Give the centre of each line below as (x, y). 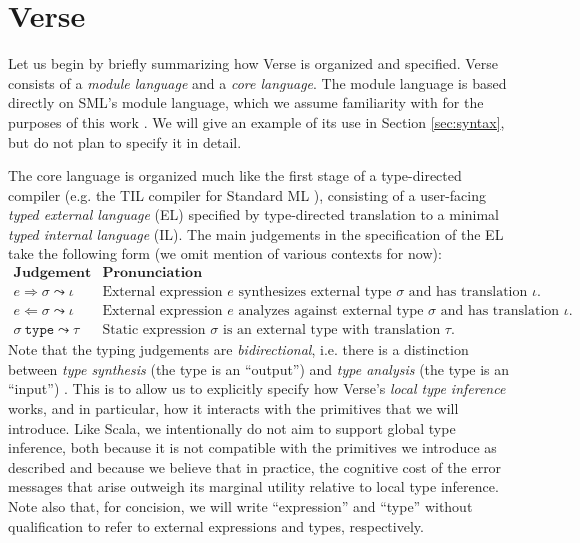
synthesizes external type (315, 292)
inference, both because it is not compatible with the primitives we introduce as (252, 447)
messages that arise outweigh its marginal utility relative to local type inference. (253, 486)
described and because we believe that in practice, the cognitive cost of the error (255, 466)
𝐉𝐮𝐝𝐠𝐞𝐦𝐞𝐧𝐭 (52, 273)
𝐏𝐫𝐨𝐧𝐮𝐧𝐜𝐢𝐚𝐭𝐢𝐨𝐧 (152, 273)
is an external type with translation (331, 330)
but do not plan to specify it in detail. (125, 141)
